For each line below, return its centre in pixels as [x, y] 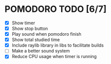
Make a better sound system [41, 51]
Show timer [23, 23]
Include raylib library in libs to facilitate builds [58, 45]
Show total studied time [36, 40]
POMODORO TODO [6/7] [56, 9]
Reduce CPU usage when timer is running [54, 57]
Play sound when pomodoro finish [47, 34]
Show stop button [30, 29]
